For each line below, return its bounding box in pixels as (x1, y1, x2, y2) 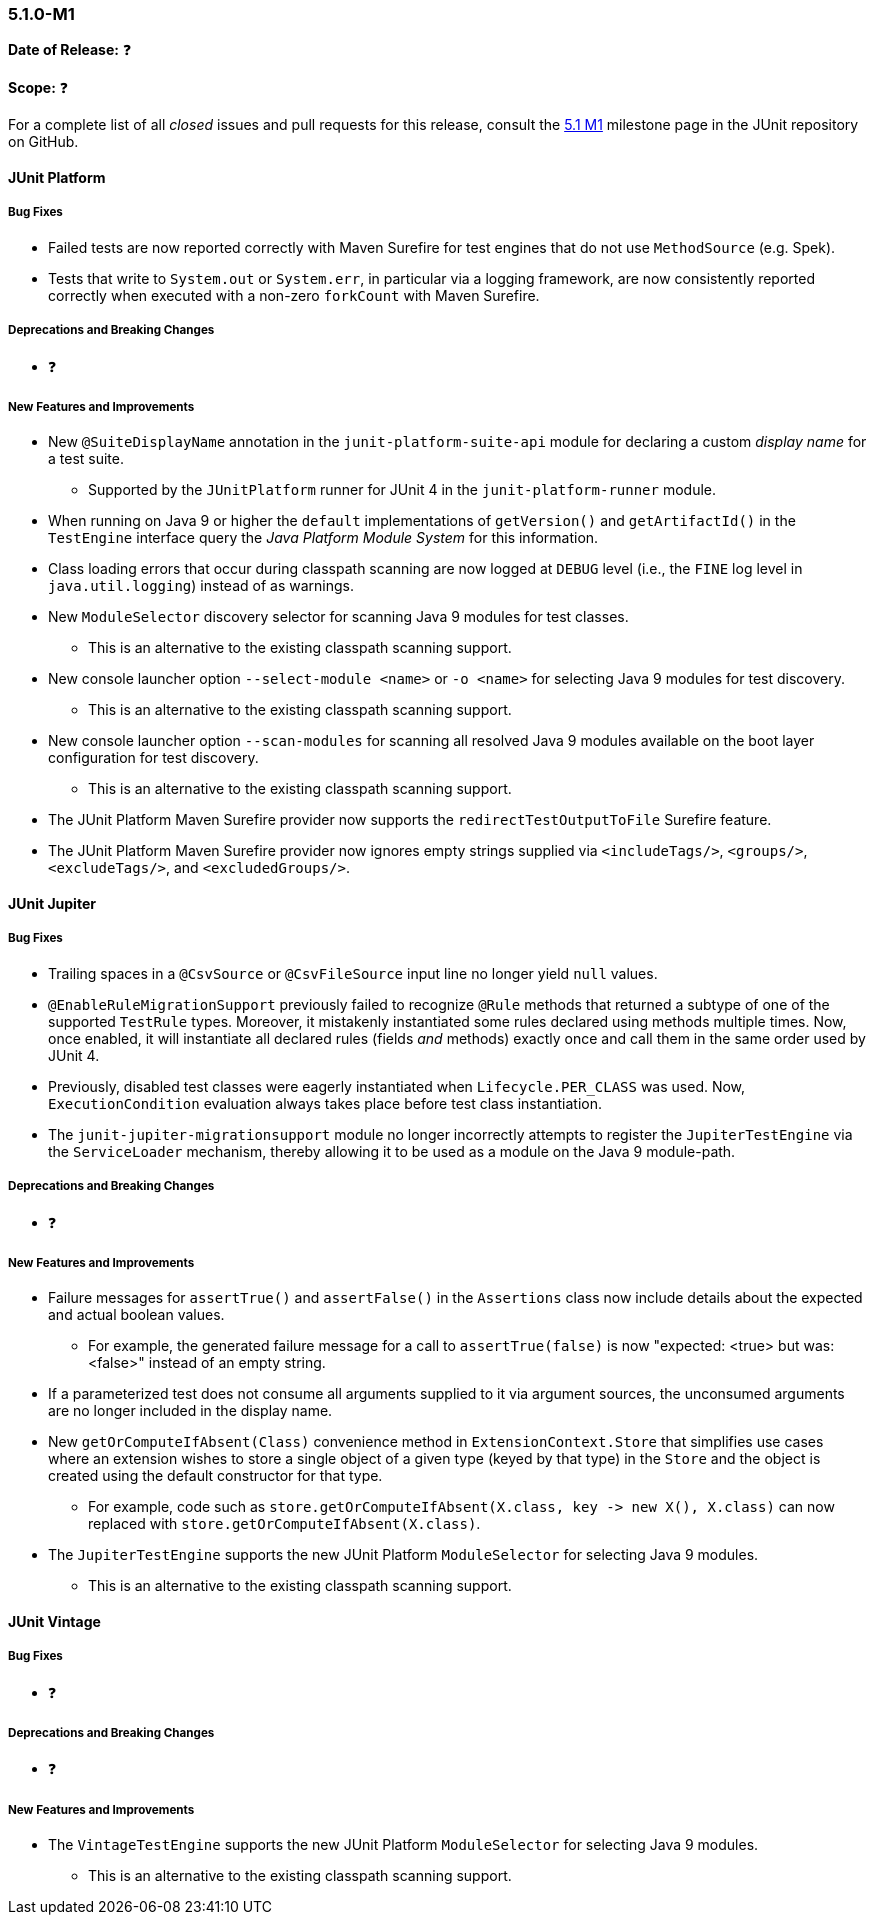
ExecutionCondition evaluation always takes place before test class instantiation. (48, 1094, 603, 1112)
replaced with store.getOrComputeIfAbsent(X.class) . (88, 1515, 481, 1533)
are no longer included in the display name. (48, 1402, 333, 1420)
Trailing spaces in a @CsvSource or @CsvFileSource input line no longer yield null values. (48, 964, 658, 982)
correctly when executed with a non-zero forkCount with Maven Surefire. (48, 286, 540, 304)
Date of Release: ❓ (8, 41, 132, 59)
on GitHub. (8, 133, 79, 151)
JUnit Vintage (8, 1612, 101, 1630)
